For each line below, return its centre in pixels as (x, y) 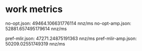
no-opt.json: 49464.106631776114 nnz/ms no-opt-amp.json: (68, 23)
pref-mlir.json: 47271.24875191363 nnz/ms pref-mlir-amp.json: (71, 38)
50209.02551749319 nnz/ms (35, 43)
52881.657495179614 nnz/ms (36, 28)
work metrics (34, 9)
